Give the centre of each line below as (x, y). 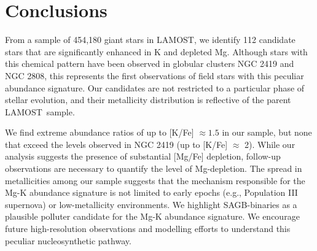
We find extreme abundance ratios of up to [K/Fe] (100, 132)
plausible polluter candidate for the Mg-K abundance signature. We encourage (152, 216)
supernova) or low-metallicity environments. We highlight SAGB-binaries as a (151, 204)
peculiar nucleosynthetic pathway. (68, 240)
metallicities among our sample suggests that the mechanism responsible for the (155, 180)
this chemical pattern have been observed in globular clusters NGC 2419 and (150, 64)
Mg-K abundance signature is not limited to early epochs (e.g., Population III (151, 192)
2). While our (270, 144)
